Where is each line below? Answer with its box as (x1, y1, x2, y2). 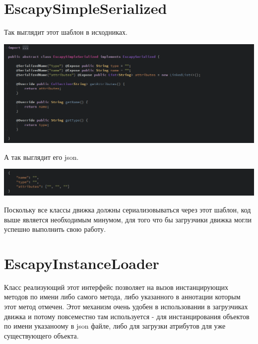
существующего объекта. (4, 330, 79, 341)
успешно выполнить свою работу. (4, 224, 106, 234)
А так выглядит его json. (4, 151, 79, 162)
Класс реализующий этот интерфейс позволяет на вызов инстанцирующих (4, 281, 229, 292)
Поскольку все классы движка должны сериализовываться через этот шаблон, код (4, 204, 251, 214)
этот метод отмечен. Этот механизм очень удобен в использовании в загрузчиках (4, 301, 248, 312)
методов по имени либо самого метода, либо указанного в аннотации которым (4, 291, 241, 302)
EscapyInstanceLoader (4, 253, 159, 273)
